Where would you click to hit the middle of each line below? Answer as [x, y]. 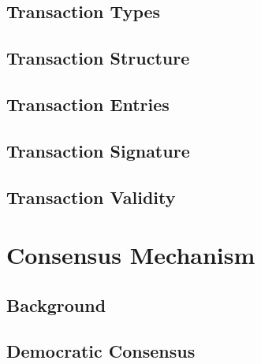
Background [56, 305]
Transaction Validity [91, 197]
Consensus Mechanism [131, 255]
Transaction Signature [98, 150]
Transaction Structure [98, 58]
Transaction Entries [88, 104]
